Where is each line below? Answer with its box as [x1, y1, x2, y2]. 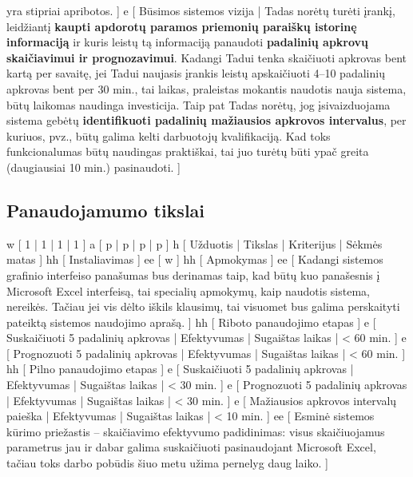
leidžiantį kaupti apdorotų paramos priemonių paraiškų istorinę [6, 18, 357, 34]
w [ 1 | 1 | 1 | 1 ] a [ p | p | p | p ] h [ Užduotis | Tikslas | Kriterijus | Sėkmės [6, 235, 383, 252]
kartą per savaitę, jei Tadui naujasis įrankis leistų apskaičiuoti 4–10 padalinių [6, 65, 385, 81]
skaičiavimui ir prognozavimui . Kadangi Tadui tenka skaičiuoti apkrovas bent [6, 49, 407, 66]
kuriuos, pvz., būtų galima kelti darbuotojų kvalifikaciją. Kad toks [6, 127, 331, 144]
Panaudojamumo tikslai [6, 197, 205, 222]
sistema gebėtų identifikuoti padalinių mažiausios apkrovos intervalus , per [6, 112, 407, 129]
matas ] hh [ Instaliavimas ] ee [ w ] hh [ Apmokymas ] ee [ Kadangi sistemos [6, 251, 383, 268]
